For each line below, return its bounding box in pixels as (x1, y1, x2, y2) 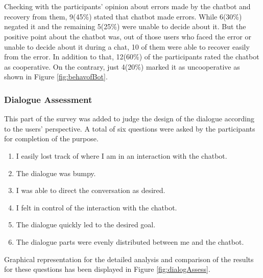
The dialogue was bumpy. (16, 167, 96, 178)
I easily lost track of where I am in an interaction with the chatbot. (16, 150, 227, 161)
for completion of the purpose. (4, 133, 99, 144)
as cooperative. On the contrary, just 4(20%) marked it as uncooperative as (4, 61, 240, 72)
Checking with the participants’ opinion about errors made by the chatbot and (4, 1, 251, 12)
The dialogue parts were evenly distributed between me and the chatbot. (16, 236, 244, 247)
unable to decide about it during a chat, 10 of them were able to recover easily (4, 41, 250, 52)
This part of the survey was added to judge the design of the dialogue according (4, 113, 255, 124)
